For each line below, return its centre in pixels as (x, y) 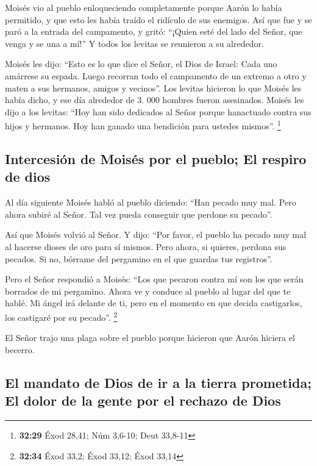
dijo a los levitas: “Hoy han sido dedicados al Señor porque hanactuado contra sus (158, 111)
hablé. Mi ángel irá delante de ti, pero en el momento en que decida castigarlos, (154, 303)
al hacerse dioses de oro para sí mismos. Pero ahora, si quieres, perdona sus (146, 246)
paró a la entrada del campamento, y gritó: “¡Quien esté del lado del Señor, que (154, 31)
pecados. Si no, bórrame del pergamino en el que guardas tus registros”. (139, 258)
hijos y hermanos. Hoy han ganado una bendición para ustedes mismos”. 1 (143, 125)
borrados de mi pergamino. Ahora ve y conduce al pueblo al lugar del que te (148, 291)
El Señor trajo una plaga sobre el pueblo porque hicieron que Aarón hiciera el (150, 338)
